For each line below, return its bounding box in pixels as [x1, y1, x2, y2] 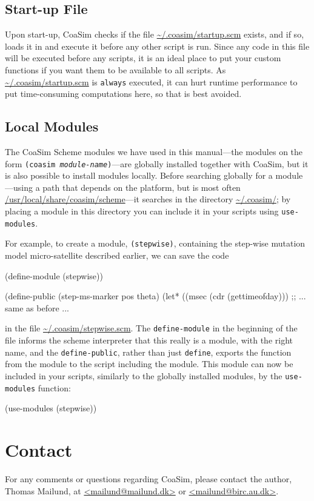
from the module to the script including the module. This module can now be [5, 357, 293, 370]
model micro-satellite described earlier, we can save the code [5, 249, 229, 262]
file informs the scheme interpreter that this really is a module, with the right [5, 334, 293, 347]
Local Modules [5, 117, 99, 136]
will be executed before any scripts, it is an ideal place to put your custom [5, 51, 281, 64]
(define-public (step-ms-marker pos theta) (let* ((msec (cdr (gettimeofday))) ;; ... [5, 290, 306, 302]
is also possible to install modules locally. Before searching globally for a [5, 169, 273, 182]
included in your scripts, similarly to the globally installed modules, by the [5, 369, 282, 382]
